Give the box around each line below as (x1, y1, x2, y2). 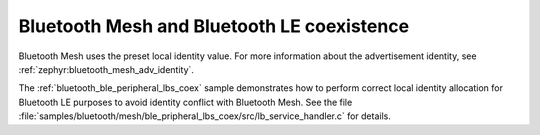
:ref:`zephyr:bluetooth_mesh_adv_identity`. (18, 63, 195, 75)
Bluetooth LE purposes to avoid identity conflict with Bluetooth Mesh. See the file (18, 96, 353, 108)
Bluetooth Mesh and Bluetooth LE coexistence (18, 15, 410, 37)
